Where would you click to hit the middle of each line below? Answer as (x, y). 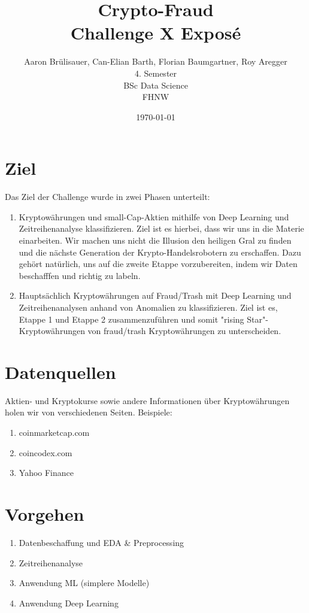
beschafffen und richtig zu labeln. (80, 275)
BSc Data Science (156, 85)
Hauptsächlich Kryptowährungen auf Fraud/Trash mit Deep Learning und (155, 295)
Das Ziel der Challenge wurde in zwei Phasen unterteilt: (107, 197)
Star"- (257, 319)
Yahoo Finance (46, 473)
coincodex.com (46, 452)
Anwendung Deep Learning (69, 603)
